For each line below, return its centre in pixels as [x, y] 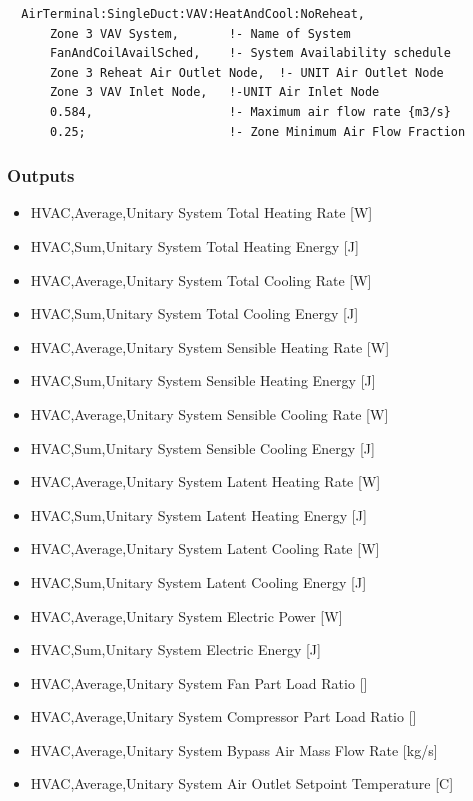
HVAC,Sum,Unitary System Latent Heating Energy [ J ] [198, 514]
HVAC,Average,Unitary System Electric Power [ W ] [186, 615]
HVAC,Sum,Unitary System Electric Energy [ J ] [175, 649]
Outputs [41, 175]
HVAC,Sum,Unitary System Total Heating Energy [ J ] [194, 245]
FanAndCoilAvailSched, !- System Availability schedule [250, 53]
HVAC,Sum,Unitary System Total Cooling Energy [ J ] [194, 313]
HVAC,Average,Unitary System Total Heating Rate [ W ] [201, 212]
